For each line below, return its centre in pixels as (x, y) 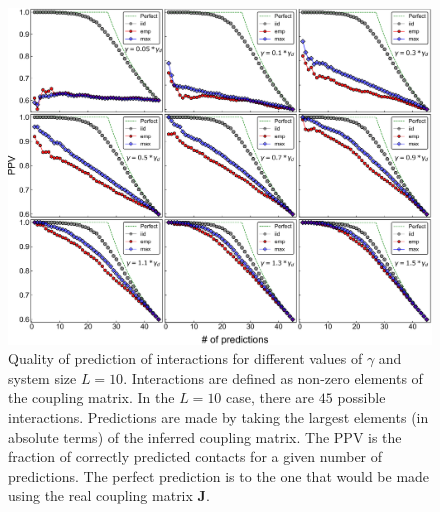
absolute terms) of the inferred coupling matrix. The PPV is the (205, 436)
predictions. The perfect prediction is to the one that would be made (219, 475)
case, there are (270, 397)
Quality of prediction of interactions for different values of (185, 358)
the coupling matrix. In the (91, 397)
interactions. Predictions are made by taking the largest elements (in (218, 417)
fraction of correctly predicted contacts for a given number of (195, 456)
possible (361, 397)
